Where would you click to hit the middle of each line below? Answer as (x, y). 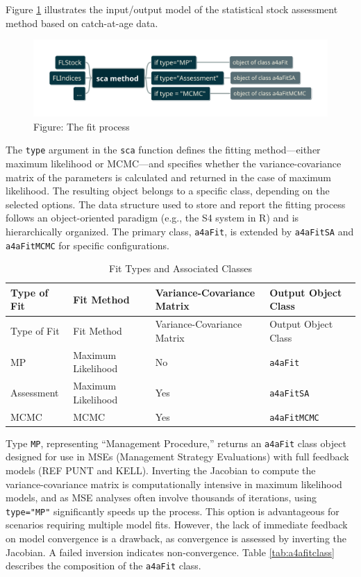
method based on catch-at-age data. (82, 23)
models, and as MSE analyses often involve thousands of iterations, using (161, 497)
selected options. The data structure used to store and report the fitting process (176, 204)
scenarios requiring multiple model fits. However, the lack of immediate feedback (177, 525)
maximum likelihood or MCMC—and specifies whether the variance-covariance (174, 163)
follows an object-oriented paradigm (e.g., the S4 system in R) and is (152, 218)
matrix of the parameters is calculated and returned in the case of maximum (169, 177)
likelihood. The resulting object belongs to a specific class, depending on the (168, 191)
